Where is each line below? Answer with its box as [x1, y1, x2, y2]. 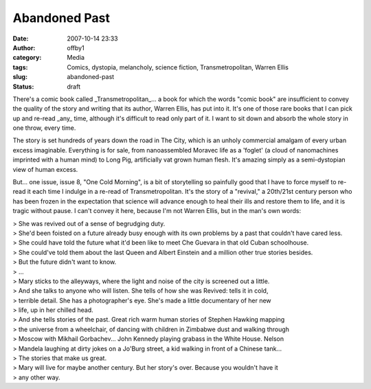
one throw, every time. [12, 124, 76, 132]
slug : [12, 73, 27, 81]
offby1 [67, 43, 85, 52]
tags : [12, 63, 28, 71]
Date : [12, 34, 29, 43]
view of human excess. [12, 165, 78, 173]
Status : [12, 82, 34, 91]
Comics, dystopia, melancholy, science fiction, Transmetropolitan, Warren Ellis [67, 63, 289, 71]
